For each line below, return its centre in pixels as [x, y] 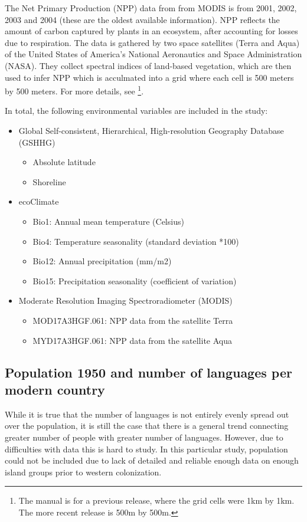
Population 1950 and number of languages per [148, 372]
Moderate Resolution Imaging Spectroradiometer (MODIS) [125, 301]
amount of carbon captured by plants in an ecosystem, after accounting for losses [151, 31]
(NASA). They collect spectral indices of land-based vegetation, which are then [148, 65]
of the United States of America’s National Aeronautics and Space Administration [153, 54]
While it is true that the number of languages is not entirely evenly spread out [147, 414]
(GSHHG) [37, 142]
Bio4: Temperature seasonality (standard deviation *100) [136, 241]
